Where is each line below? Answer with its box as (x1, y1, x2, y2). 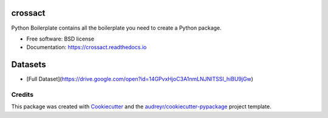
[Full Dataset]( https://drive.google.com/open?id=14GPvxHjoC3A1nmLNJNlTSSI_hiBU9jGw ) (26, 76, 253, 83)
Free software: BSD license (26, 35, 94, 42)
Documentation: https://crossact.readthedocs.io (26, 44, 147, 51)
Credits (11, 90, 33, 99)
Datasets (11, 59, 46, 70)
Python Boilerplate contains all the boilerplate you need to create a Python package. (11, 24, 222, 31)
